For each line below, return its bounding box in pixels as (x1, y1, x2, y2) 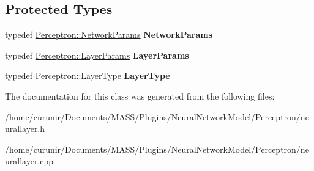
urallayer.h (5, 122, 45, 135)
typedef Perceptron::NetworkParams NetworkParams (5, 28, 212, 41)
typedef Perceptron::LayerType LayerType (5, 69, 170, 82)
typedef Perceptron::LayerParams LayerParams (5, 48, 189, 61)
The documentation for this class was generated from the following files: (5, 89, 275, 102)
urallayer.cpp (5, 155, 54, 167)
